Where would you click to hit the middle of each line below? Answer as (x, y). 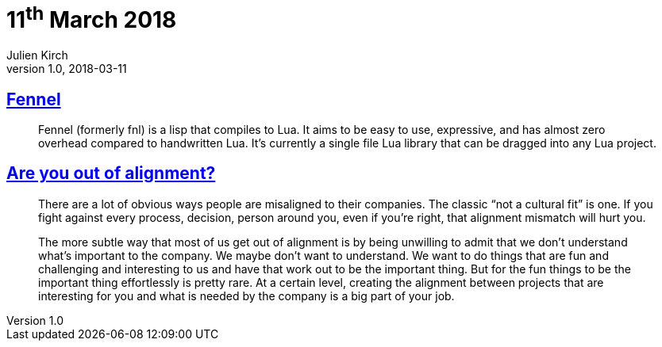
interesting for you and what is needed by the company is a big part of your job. (246, 296)
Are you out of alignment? (111, 173)
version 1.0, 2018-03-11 (67, 69)
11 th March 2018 (92, 18)
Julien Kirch (37, 55)
